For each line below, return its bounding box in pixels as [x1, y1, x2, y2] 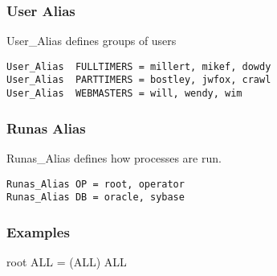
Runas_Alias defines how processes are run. [6, 150, 222, 166]
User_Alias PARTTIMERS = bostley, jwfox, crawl [6, 74, 271, 86]
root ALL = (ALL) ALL [6, 253, 127, 270]
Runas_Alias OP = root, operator [6, 178, 185, 190]
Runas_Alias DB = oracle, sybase [6, 192, 185, 204]
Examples [6, 221, 70, 241]
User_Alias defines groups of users [6, 32, 177, 49]
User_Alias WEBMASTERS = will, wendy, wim [6, 88, 242, 100]
